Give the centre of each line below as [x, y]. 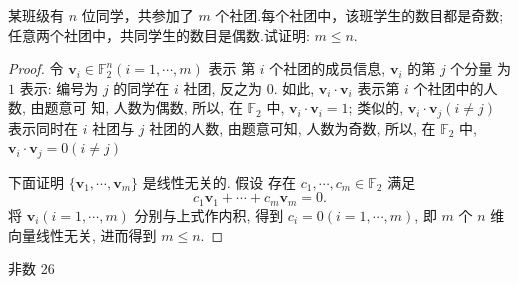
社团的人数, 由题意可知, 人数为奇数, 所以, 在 [292, 127]
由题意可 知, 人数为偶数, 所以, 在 [136, 107]
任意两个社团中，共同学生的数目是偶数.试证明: [159, 34]
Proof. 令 [36, 68]
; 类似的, [376, 107]
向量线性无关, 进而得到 [82, 234]
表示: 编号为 [59, 87]
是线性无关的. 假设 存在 [219, 181]
